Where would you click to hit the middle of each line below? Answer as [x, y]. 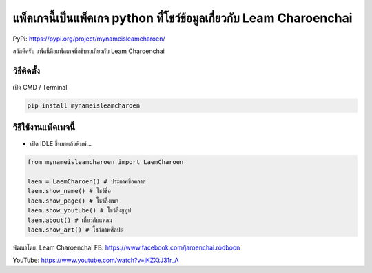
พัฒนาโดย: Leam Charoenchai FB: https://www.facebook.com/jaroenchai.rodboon [126, 247]
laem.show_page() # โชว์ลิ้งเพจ [73, 201]
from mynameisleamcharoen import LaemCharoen [105, 162]
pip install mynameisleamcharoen [84, 105]
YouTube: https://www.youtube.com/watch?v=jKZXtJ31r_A [96, 260]
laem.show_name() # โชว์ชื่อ [69, 191]
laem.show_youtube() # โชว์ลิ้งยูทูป [79, 211]
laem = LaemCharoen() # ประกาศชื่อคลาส [86, 182]
